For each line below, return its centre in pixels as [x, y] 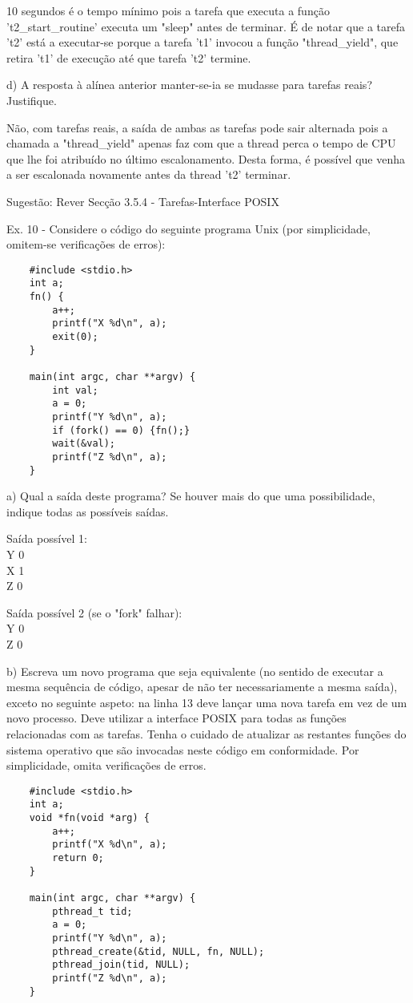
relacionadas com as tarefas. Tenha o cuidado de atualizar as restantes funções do [206, 733]
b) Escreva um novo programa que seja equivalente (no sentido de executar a [195, 671]
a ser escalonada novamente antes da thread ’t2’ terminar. [149, 174]
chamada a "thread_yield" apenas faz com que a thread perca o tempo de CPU [201, 143]
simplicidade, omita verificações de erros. [106, 765]
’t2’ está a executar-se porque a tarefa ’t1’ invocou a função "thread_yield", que [202, 42]
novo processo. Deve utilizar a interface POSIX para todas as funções [176, 718]
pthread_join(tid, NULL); [121, 965]
